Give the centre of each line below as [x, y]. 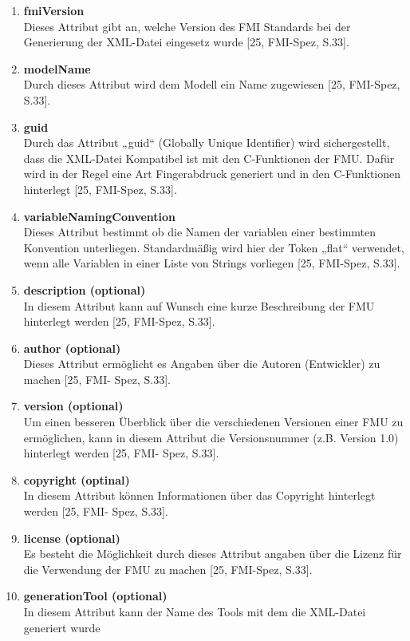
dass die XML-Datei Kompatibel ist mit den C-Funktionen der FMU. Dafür [209, 158]
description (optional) [85, 289]
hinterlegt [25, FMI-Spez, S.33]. [100, 189]
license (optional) [72, 538]
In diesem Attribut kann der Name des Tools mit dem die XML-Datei [195, 611]
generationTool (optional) [95, 596]
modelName [57, 68]
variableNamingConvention [100, 216]
